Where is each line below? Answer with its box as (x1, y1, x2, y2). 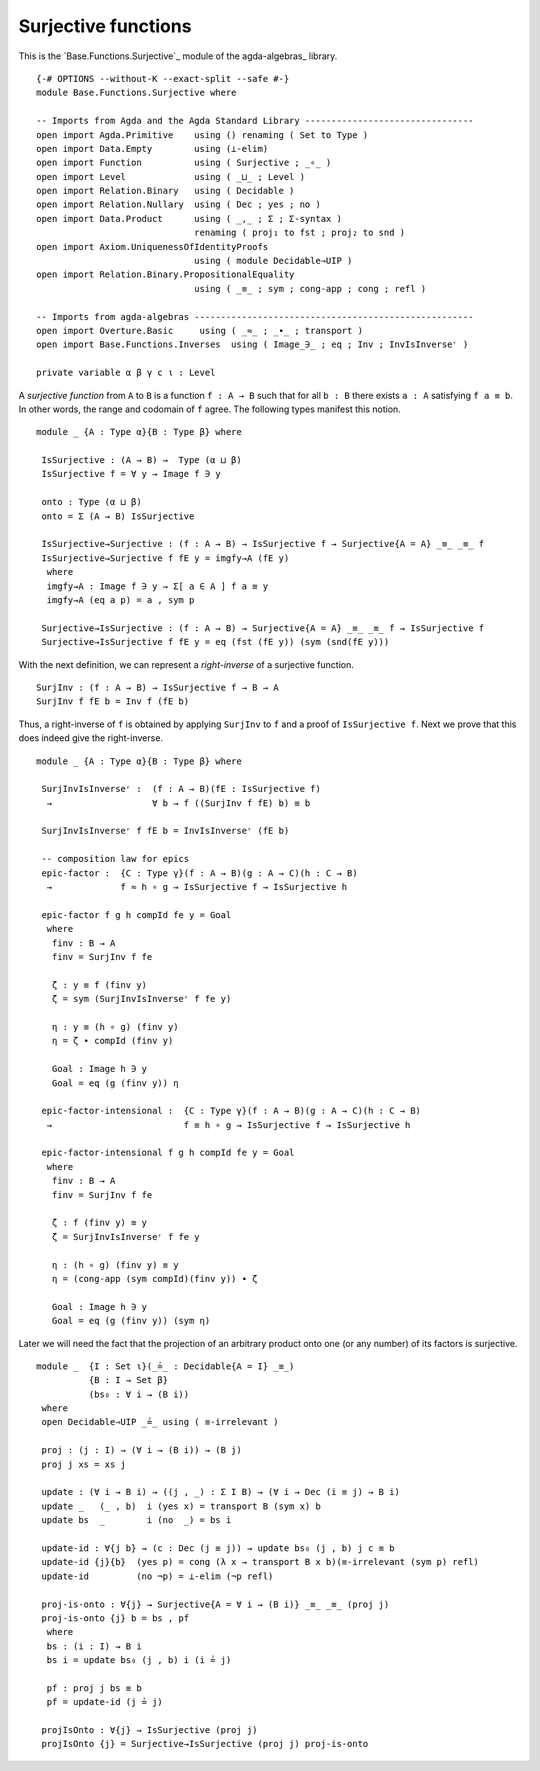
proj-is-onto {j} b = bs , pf (41, 1612, 190, 1624)
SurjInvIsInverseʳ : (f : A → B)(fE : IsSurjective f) (41, 783, 322, 795)
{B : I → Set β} (88, 1375, 169, 1386)
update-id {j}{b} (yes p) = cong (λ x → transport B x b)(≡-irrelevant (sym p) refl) (41, 1556, 480, 1568)
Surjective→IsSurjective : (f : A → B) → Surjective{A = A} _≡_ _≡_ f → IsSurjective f (41, 622, 485, 634)
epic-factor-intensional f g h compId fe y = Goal (41, 1147, 295, 1159)
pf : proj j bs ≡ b (46, 1682, 142, 1694)
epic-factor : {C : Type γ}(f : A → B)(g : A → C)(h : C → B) (41, 867, 359, 879)
